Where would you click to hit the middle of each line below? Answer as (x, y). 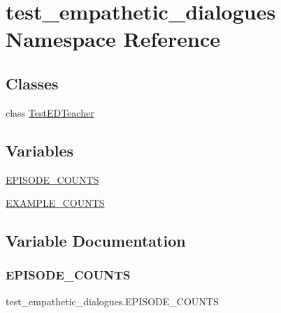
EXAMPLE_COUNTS (55, 203)
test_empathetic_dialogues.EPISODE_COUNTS (112, 301)
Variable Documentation (96, 241)
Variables (40, 150)
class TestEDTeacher (50, 112)
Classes (32, 83)
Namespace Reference (113, 39)
